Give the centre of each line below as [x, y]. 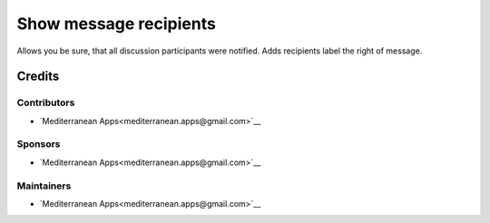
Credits [38, 77]
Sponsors [39, 144]
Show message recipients [117, 24]
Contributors [46, 102]
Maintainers [44, 186]
